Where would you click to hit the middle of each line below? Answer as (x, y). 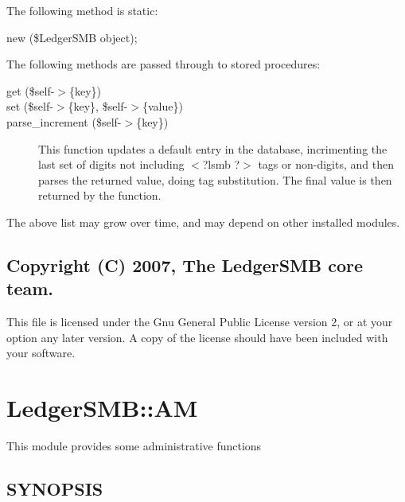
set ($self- (30, 106)
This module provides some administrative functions (134, 446)
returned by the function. (100, 195)
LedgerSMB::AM (102, 408)
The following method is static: (82, 10)
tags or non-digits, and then (326, 164)
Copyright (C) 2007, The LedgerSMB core (185, 265)
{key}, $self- (98, 106)
